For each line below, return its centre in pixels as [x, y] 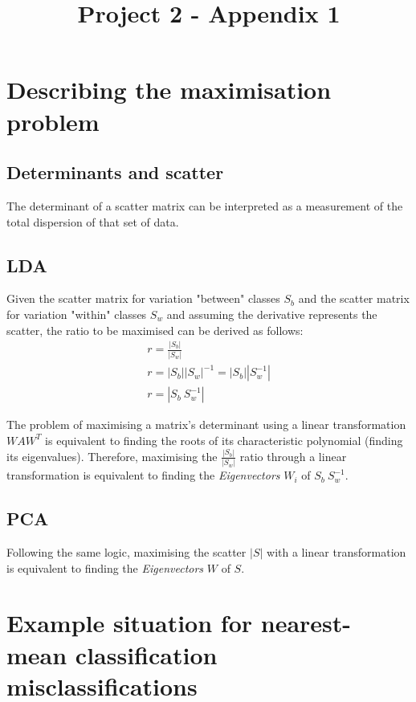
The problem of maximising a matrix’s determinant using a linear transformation [206, 424]
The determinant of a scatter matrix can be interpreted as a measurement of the [205, 205]
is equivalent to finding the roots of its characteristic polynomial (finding [224, 440]
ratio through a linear [293, 456]
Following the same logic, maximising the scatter [126, 551]
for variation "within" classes [77, 314]
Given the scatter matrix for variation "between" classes [143, 298]
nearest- [306, 623]
